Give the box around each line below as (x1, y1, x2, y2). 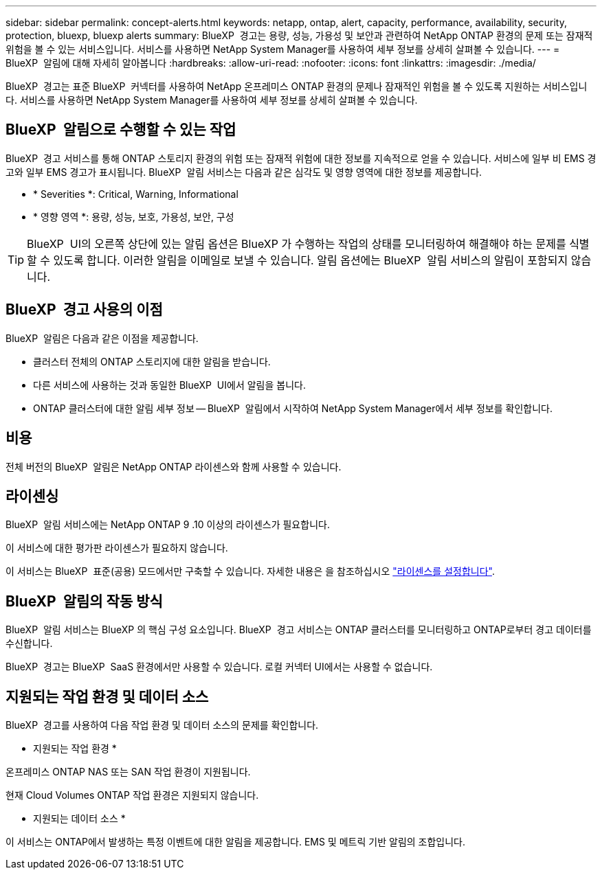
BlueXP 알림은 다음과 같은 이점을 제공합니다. (5, 332, 199, 344)
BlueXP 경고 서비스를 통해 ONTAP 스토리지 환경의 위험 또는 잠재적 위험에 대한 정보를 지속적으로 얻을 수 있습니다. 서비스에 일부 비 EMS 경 (5, 152, 597, 164)
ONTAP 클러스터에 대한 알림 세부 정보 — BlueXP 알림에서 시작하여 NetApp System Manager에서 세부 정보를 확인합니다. (33, 402, 553, 414)
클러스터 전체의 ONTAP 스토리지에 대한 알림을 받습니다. (33, 355, 271, 367)
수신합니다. (5, 637, 53, 650)
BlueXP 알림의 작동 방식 (5, 592, 163, 610)
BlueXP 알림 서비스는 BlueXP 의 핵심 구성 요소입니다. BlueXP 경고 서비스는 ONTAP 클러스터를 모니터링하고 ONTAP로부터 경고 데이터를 (5, 624, 592, 636)
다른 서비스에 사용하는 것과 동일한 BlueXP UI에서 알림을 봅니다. (33, 378, 306, 391)
